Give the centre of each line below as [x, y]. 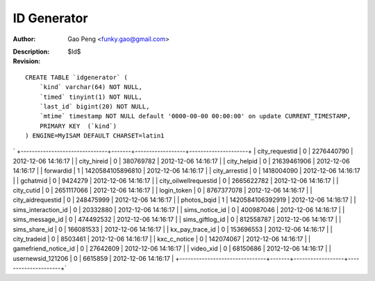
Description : [31, 51]
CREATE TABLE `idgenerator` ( [77, 77]
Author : [24, 39]
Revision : [27, 61]
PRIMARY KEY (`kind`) [78, 126]
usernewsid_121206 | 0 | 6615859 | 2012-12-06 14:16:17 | [93, 258]
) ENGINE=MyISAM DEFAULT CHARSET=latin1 [95, 136]
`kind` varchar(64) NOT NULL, [91, 87]
